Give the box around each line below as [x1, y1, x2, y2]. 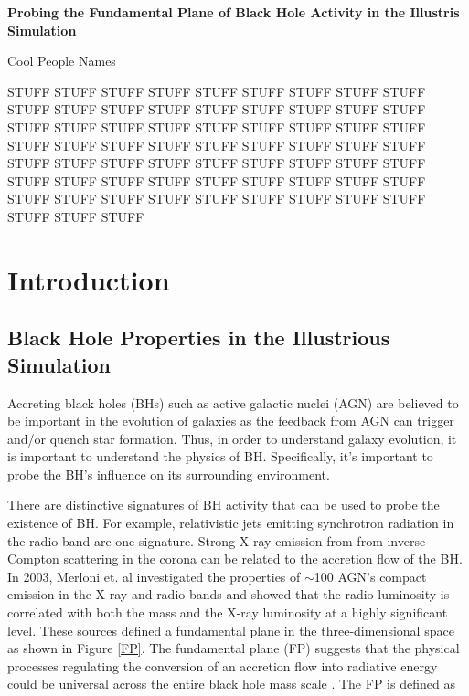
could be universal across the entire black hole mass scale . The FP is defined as [7, 674, 455, 693]
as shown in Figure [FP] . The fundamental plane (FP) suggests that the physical [7, 638, 460, 658]
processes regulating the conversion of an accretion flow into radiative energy [7, 656, 438, 675]
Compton [7, 549, 59, 568]
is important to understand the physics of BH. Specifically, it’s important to [7, 447, 433, 466]
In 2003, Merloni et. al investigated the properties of [7, 566, 301, 585]
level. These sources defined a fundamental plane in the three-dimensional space [7, 620, 454, 639]
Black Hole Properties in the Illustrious [7, 323, 390, 352]
